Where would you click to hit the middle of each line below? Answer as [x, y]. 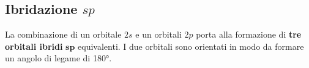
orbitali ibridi [34, 46]
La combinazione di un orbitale [63, 34]
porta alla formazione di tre [249, 34]
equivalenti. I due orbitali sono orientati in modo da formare [191, 46]
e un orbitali [158, 34]
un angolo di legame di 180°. [58, 58]
